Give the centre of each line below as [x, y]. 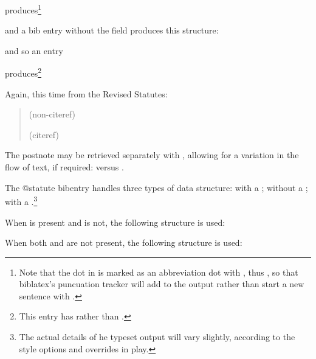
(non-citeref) [52, 114]
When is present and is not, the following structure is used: [115, 222]
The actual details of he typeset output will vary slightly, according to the [157, 337]
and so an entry [34, 50]
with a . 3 [21, 200]
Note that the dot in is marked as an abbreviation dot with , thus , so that [159, 272]
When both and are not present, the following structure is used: [124, 242]
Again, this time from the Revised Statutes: [86, 93]
